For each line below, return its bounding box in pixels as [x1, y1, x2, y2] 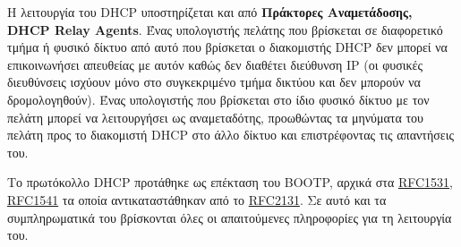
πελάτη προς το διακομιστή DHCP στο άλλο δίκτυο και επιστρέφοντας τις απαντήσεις [7, 125, 455, 144]
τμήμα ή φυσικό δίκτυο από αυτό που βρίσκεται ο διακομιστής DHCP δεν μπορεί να [7, 38, 448, 56]
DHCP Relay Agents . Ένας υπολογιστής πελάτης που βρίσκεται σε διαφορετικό [7, 20, 443, 38]
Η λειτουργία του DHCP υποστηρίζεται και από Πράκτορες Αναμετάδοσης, [7, 3, 413, 21]
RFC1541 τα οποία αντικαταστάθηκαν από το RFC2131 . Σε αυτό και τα [7, 190, 387, 209]
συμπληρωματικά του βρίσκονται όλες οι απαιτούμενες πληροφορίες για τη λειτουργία [7, 208, 452, 226]
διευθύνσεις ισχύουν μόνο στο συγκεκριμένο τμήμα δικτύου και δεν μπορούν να [7, 72, 421, 91]
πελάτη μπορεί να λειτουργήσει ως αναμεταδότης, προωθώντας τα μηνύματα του [7, 107, 424, 126]
